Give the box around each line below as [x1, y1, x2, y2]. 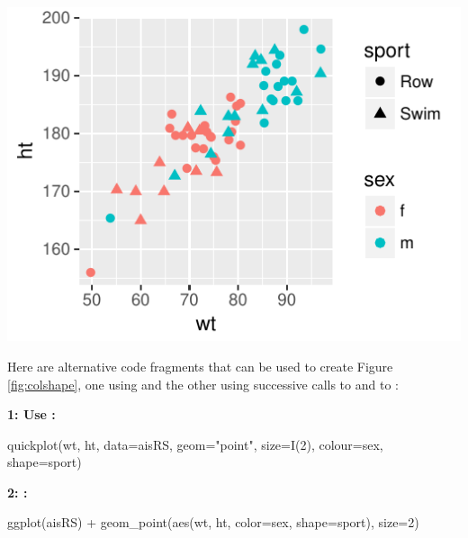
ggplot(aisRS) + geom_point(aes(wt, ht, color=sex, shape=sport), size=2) [7, 513, 419, 532]
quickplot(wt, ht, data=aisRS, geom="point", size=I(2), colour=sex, [7, 435, 383, 453]
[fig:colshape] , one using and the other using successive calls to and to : [7, 374, 399, 393]
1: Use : [7, 405, 56, 424]
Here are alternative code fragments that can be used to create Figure [7, 356, 393, 375]
